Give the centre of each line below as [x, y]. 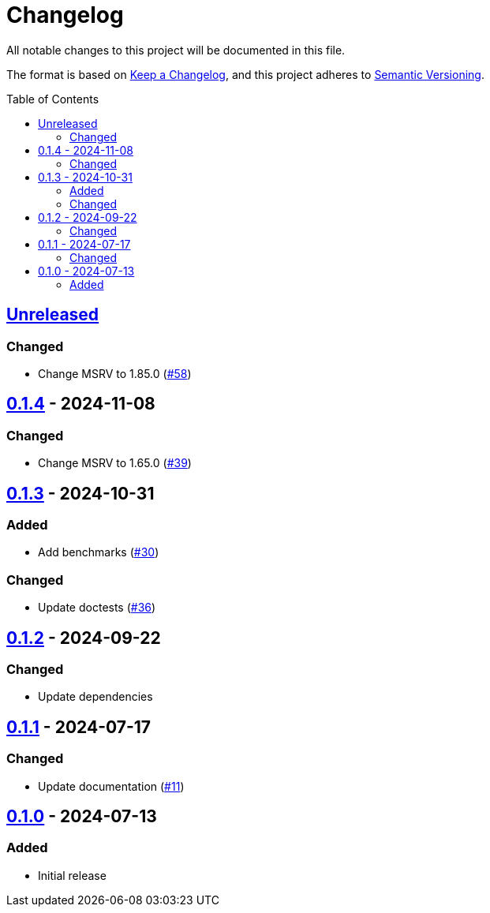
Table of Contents [53, 99]
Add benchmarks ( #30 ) [99, 552]
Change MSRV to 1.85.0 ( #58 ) [115, 373]
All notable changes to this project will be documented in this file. [176, 50]
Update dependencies [95, 697]
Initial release [72, 875]
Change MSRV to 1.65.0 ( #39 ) [115, 463]
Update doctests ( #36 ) [97, 608]
